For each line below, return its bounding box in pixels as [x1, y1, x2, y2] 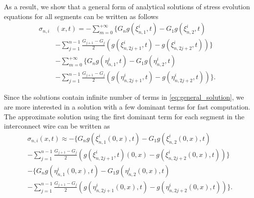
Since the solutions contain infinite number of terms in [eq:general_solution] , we [4, 92, 244, 102]
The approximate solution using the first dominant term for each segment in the [4, 111, 245, 121]
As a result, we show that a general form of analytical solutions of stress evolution [4, 1, 250, 11]
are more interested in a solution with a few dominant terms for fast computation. [4, 101, 251, 111]
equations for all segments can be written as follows [4, 11, 159, 21]
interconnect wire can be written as [4, 121, 110, 131]
